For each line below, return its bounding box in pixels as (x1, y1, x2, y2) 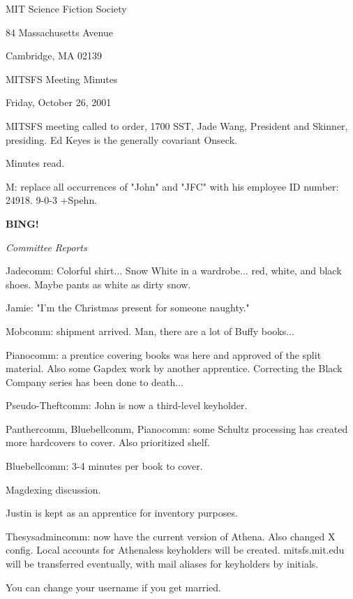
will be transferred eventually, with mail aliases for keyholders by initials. (6, 556, 319, 571)
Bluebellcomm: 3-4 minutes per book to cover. (6, 459, 203, 473)
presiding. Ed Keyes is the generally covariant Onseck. (6, 132, 237, 147)
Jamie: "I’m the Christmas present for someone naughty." (6, 300, 250, 315)
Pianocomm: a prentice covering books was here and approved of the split (6, 347, 322, 362)
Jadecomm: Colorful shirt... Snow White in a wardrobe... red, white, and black (6, 263, 342, 278)
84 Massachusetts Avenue (6, 24, 113, 39)
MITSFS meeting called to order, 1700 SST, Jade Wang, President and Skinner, (6, 118, 348, 133)
